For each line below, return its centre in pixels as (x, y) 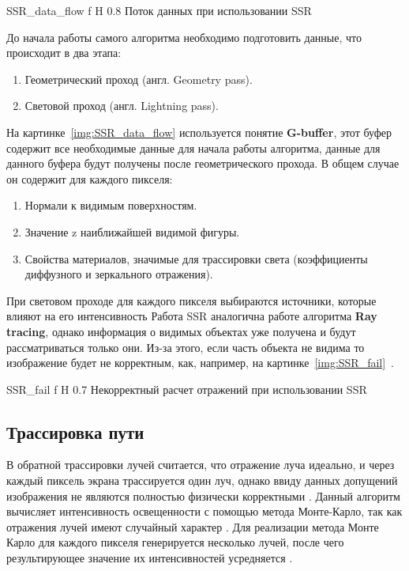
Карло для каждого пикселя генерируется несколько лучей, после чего (175, 542)
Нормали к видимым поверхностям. (111, 205)
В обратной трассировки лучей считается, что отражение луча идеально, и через (201, 465)
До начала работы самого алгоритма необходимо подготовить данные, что (184, 37)
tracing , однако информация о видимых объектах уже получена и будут (181, 331)
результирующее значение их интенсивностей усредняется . (150, 558)
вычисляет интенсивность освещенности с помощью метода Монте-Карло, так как (204, 511)
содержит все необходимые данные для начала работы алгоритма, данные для (193, 147)
